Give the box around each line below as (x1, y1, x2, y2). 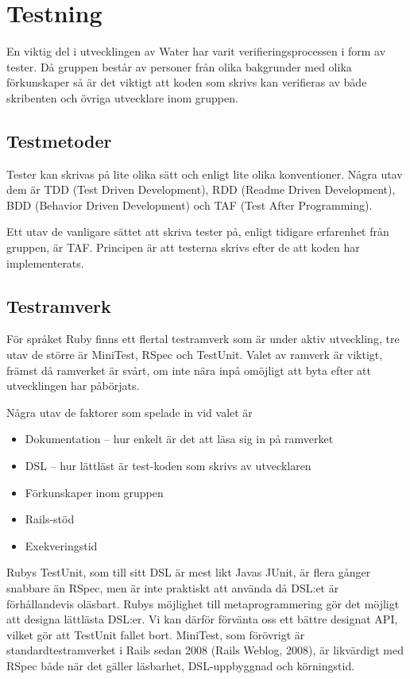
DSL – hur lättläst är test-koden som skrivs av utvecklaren (25, 457, 311, 474)
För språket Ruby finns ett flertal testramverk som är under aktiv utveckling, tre (6, 330, 400, 347)
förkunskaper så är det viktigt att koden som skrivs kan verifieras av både (6, 74, 367, 91)
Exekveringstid (25, 537, 98, 554)
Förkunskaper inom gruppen (25, 484, 164, 500)
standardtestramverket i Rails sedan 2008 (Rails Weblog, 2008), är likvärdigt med (6, 642, 404, 658)
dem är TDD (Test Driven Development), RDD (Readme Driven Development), (6, 181, 396, 198)
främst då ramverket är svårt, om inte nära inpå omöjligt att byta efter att (6, 361, 371, 378)
